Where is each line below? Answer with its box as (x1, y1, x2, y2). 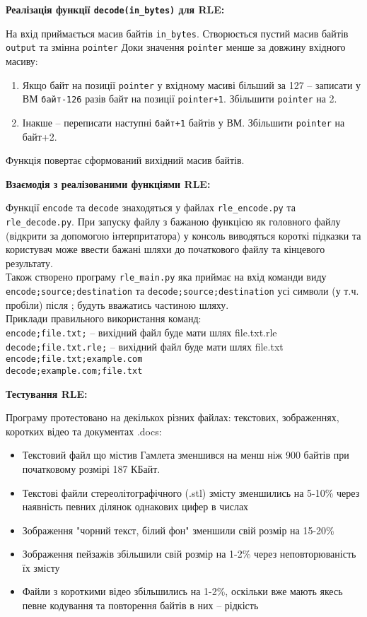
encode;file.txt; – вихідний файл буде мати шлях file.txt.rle (6, 324, 277, 339)
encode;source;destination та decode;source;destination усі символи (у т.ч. (6, 283, 359, 298)
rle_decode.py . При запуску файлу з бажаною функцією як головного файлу (6, 213, 341, 228)
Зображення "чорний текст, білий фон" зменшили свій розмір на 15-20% (22, 522, 334, 537)
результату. (6, 255, 53, 270)
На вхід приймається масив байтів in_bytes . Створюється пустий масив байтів (6, 25, 349, 40)
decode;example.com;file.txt (6, 365, 143, 376)
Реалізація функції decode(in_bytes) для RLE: (6, 2, 225, 16)
